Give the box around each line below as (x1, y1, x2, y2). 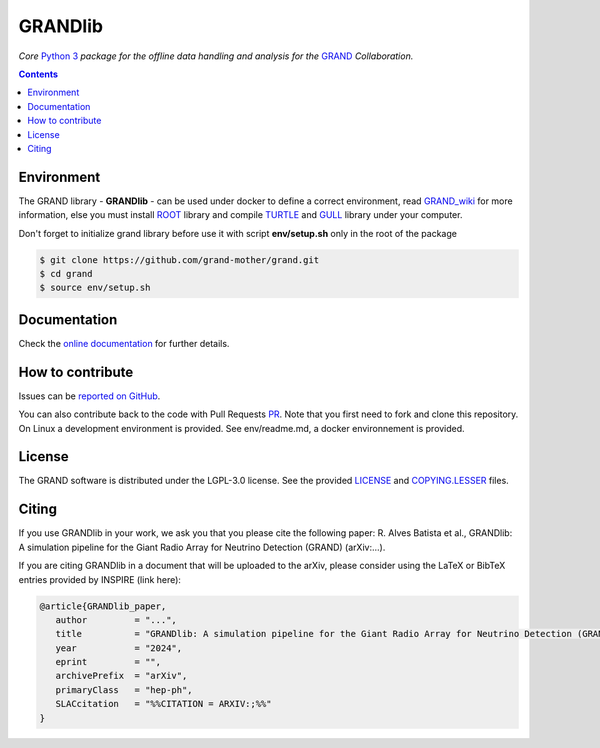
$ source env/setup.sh (39, 282, 151, 294)
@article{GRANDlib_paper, (39, 600, 167, 612)
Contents (18, 68, 59, 80)
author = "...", (55, 614, 177, 625)
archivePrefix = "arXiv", (55, 670, 188, 682)
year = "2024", (55, 642, 183, 654)
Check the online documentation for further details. (18, 337, 230, 349)
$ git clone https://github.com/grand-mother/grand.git (39, 254, 320, 265)
